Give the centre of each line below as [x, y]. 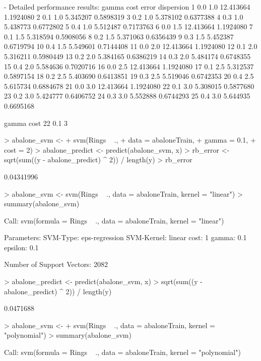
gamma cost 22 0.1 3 [36, 123]
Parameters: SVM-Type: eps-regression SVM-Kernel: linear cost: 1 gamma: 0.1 [125, 237]
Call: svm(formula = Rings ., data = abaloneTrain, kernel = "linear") [114, 220]
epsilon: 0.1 [21, 247]
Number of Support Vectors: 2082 [56, 264]
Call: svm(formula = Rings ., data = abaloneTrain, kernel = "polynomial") [122, 352]
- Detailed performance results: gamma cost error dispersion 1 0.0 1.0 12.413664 [127, 7]
